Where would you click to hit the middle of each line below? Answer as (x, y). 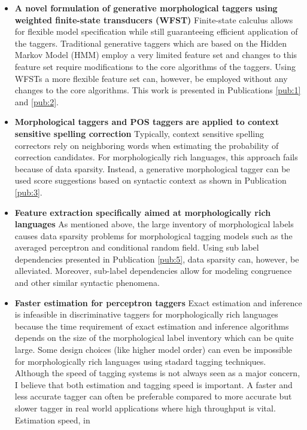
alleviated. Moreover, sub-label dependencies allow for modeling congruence (153, 271)
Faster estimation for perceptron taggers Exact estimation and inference (158, 302)
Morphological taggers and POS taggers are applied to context (147, 122)
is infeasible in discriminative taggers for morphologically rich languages (146, 314)
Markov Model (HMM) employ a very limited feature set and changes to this (156, 55)
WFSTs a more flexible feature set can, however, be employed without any (151, 78)
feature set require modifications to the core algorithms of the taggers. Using (155, 66)
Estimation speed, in (52, 420)
